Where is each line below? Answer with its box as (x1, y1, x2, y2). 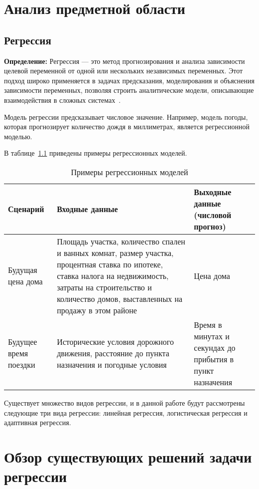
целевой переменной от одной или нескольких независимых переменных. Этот (4, 65, 243, 76)
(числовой (194, 209, 232, 221)
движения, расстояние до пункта (57, 347, 169, 359)
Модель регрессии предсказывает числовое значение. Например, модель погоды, (4, 111, 248, 122)
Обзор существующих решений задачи (4, 446, 252, 467)
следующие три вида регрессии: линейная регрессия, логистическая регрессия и (4, 407, 248, 418)
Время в (194, 318, 222, 330)
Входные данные (57, 203, 118, 215)
